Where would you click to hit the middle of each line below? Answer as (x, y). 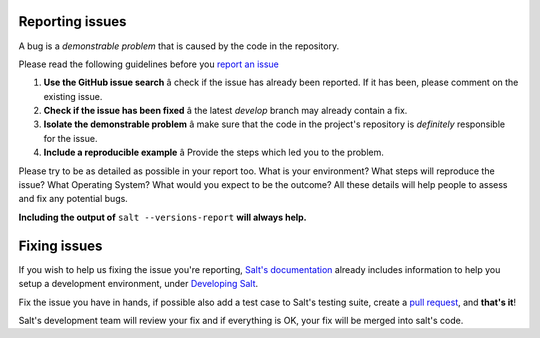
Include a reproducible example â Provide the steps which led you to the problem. (214, 152)
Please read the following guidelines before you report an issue (149, 64)
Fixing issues (60, 245)
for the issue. (70, 138)
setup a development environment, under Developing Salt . (138, 284)
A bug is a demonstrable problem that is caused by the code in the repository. (179, 46)
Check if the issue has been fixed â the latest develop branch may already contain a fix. (225, 111)
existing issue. (73, 96)
